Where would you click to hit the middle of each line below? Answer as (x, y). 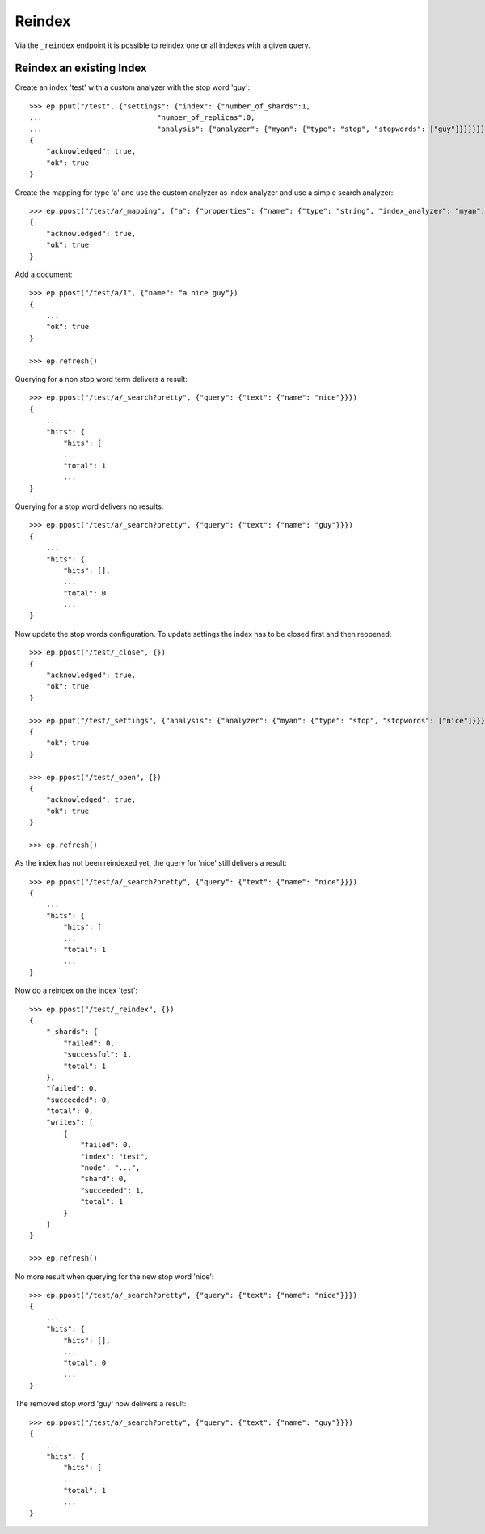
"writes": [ (70, 1122)
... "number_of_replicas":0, (142, 118)
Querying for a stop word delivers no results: (89, 506)
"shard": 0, (104, 1179)
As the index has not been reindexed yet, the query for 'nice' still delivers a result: (151, 863)
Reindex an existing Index (81, 68)
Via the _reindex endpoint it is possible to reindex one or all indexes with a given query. (162, 45)
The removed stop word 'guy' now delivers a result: (101, 1404)
